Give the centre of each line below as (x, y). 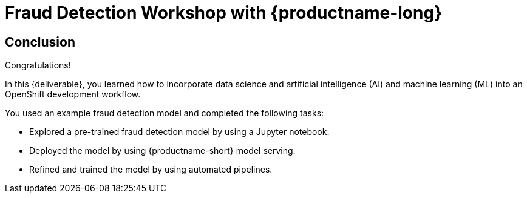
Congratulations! (38, 65)
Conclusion (40, 42)
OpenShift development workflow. (73, 94)
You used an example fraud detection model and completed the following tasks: (165, 113)
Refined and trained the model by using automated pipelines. (151, 170)
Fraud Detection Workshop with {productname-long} (224, 13)
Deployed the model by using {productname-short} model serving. (162, 151)
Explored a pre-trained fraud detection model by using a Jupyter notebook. (179, 132)
